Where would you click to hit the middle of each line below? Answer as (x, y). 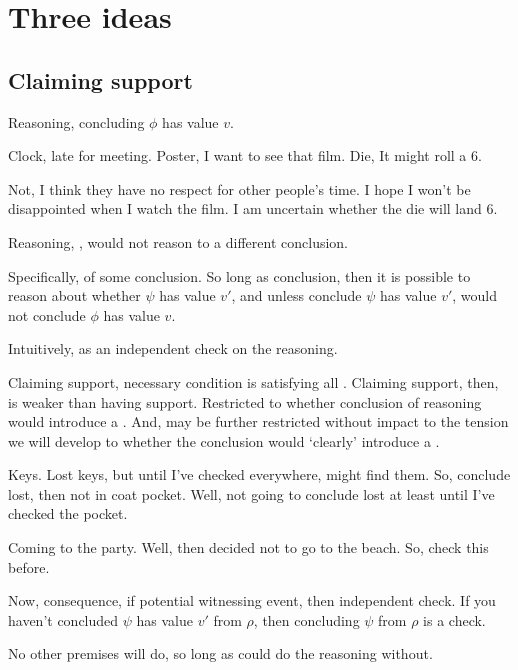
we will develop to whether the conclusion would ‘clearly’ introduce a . (224, 440)
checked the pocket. (68, 513)
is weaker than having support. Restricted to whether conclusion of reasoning (245, 401)
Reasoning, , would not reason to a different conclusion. (178, 241)
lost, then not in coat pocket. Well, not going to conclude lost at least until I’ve (251, 493)
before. (29, 566)
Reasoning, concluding (76, 121)
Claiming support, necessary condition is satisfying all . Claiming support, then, (253, 381)
